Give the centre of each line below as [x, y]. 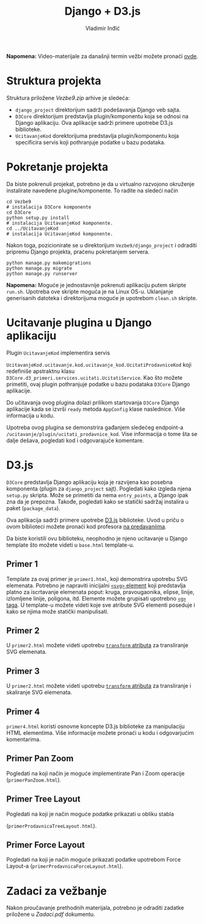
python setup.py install [38, 218]
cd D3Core [19, 212]
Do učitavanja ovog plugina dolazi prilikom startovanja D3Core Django [93, 402]
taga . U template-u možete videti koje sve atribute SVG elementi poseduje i [101, 605]
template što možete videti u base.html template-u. [70, 545]
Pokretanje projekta [57, 167]
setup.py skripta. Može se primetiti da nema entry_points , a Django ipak [97, 495]
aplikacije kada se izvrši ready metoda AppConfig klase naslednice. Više [96, 409]
